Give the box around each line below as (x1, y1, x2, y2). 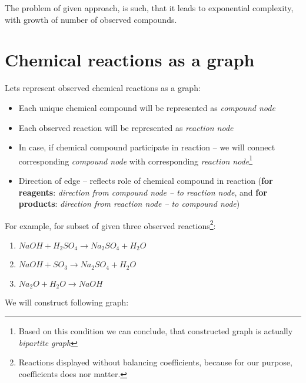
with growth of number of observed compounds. (5, 13, 177, 25)
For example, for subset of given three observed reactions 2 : (5, 217, 216, 231)
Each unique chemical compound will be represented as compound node (18, 101, 275, 113)
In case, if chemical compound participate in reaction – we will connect (18, 141, 275, 153)
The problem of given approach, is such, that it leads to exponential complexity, (5, 2, 294, 14)
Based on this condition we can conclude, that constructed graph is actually (18, 324, 293, 337)
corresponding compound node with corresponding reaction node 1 (18, 153, 253, 167)
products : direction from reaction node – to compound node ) (18, 197, 240, 210)
